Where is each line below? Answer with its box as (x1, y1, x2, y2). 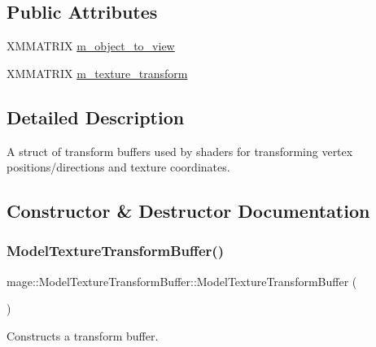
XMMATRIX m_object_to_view (7, 37, 175, 54)
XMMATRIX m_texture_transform (7, 64, 188, 81)
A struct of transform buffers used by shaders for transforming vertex (7, 142, 353, 159)
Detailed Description (7, 104, 185, 129)
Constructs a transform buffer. (7, 327, 159, 344)
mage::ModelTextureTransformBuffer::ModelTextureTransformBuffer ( (7, 272, 357, 289)
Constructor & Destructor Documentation (7, 198, 370, 223)
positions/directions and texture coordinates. (7, 158, 230, 176)
